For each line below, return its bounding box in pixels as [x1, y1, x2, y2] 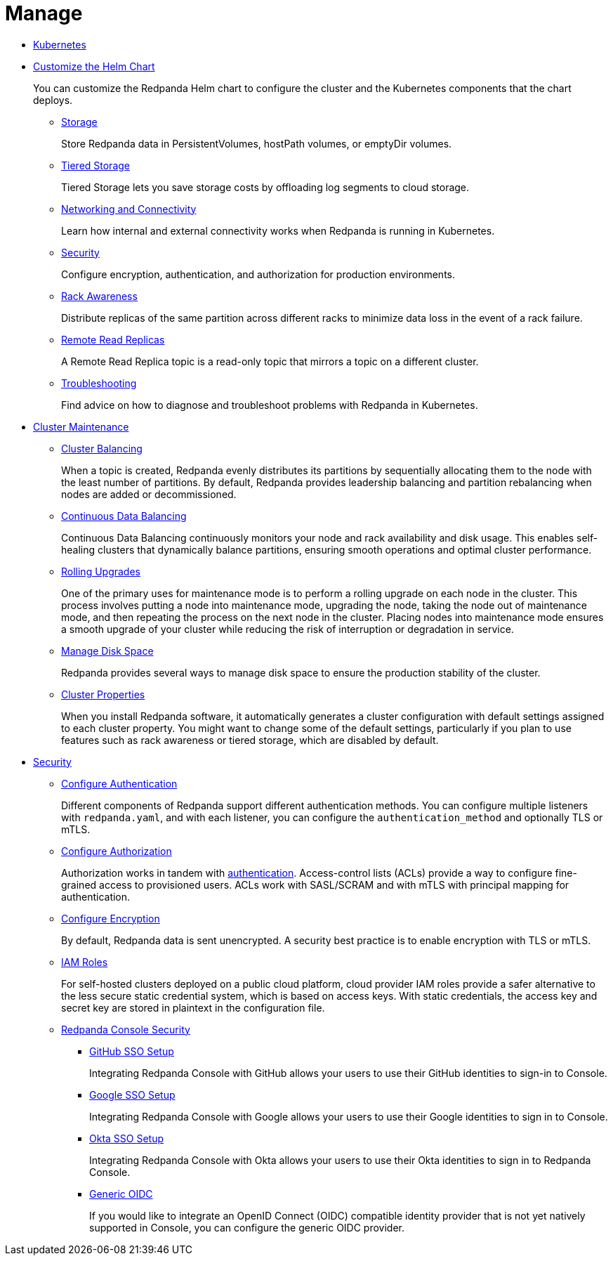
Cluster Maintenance [33, 420, 129, 433]
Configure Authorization [61, 844, 172, 857]
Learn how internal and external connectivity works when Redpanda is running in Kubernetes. [61, 224, 495, 237]
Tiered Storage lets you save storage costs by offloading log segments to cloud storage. [61, 181, 470, 193]
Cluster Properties [61, 688, 145, 700]
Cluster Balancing [61, 442, 143, 455]
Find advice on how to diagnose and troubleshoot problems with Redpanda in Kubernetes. [61, 398, 478, 411]
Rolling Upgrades [61, 565, 140, 577]
